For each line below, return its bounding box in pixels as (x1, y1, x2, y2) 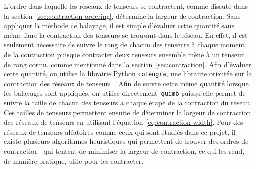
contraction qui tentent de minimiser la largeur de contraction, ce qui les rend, (4, 146, 245, 156)
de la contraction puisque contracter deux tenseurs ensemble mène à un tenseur (4, 49, 244, 59)
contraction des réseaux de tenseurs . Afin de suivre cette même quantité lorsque (4, 78, 249, 88)
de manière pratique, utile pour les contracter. (4, 155, 144, 166)
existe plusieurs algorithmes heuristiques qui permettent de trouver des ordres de (4, 136, 249, 146)
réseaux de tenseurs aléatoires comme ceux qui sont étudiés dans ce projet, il (4, 126, 236, 136)
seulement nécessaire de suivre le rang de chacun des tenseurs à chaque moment (4, 39, 245, 50)
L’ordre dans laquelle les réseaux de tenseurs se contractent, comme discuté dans (4, 1, 248, 11)
